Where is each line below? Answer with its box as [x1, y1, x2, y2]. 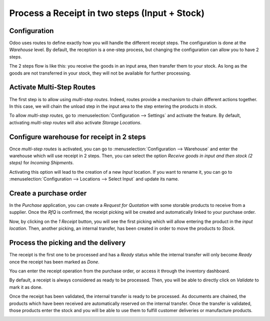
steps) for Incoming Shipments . [9, 160, 74, 166]
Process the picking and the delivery [9, 238, 126, 247]
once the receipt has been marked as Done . [9, 258, 99, 265]
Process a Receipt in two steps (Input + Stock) [9, 8, 205, 19]
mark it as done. [9, 284, 42, 290]
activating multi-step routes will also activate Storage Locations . [9, 119, 142, 125]
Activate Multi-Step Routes [9, 83, 96, 92]
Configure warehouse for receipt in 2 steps [9, 133, 146, 141]
